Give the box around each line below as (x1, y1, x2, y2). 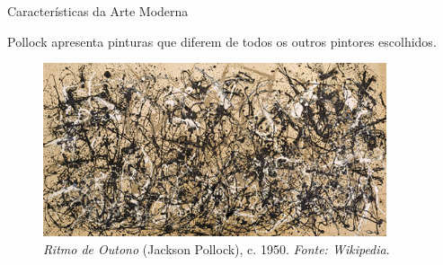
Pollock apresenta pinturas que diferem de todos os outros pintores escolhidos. (7, 31, 437, 50)
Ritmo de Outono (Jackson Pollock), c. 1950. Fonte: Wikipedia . (43, 239, 390, 258)
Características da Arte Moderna (7, 2, 189, 20)
